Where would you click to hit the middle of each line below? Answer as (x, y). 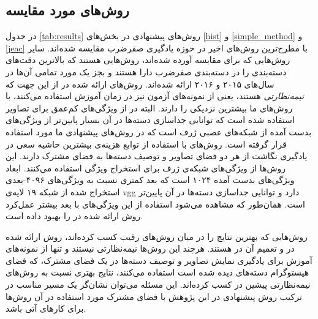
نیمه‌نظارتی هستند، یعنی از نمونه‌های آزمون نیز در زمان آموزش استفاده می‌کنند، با (155, 96)
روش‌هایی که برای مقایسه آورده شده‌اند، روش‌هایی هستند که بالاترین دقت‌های (148, 60)
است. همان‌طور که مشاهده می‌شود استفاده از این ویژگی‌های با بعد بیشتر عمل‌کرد (155, 204)
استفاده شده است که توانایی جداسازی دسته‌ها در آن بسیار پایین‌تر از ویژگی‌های (150, 120)
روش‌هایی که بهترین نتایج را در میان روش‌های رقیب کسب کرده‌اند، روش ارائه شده (157, 236)
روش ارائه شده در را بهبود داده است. (74, 216)
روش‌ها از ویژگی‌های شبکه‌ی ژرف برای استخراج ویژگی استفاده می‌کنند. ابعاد (146, 167)
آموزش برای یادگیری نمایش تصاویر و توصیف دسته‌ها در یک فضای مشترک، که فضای (159, 260)
